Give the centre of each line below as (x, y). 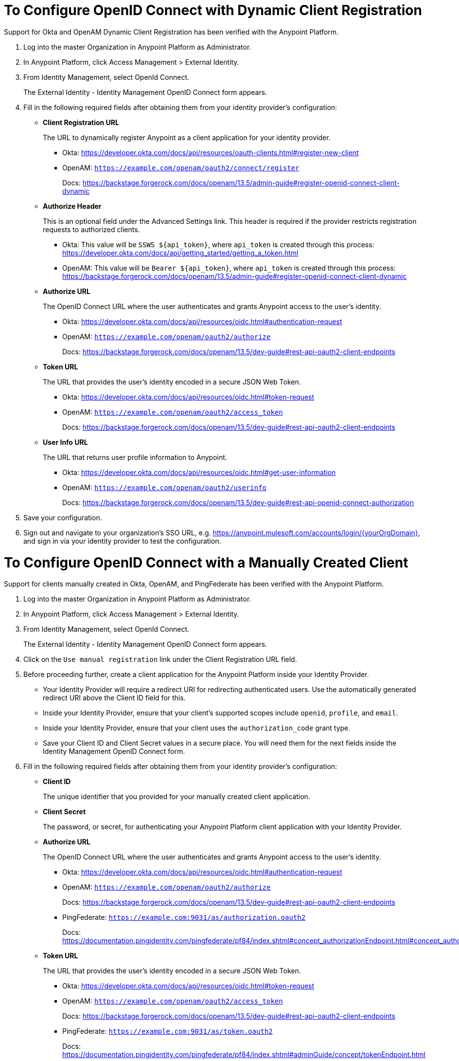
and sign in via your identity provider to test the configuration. (122, 541)
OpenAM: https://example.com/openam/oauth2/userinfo (165, 487)
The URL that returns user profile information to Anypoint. (135, 457)
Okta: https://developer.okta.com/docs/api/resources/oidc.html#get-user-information (199, 472)
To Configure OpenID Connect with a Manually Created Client (206, 562)
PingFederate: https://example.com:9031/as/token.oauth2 (168, 1031)
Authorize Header (72, 206)
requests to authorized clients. (91, 229)
